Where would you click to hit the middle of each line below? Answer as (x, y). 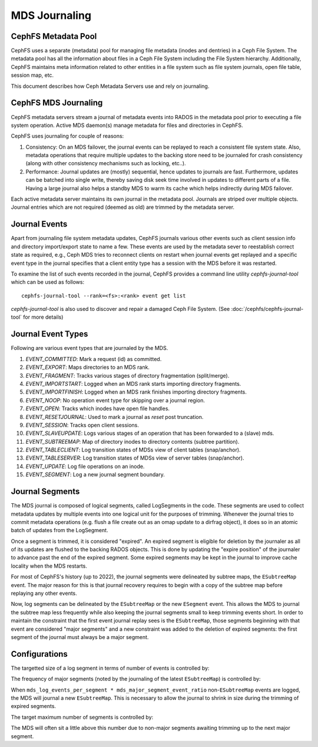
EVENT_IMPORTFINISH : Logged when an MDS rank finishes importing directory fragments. (136, 392)
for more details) (43, 317)
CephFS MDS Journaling (57, 103)
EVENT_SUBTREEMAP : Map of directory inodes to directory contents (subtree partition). (132, 441)
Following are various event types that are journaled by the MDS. (90, 348)
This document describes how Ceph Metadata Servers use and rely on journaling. (110, 86)
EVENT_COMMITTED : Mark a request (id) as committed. (94, 359)
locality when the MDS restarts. (49, 566)
